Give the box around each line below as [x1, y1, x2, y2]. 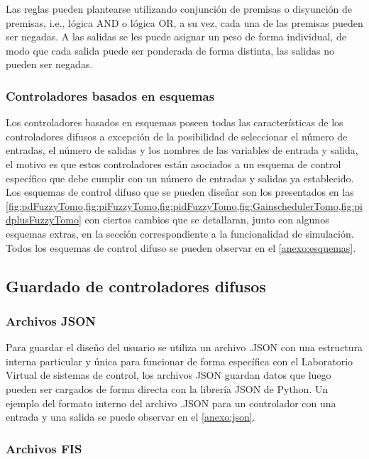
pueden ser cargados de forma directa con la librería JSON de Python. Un [6, 381, 329, 396]
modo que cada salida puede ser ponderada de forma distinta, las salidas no [6, 43, 334, 57]
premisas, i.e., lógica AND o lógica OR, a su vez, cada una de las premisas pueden [6, 15, 363, 30]
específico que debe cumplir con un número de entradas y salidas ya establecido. [6, 170, 354, 185]
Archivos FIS [6, 439, 82, 457]
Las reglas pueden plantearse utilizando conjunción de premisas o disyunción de [6, 1, 353, 16]
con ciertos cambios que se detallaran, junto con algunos [84, 212, 329, 227]
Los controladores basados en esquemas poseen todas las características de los [6, 115, 343, 130]
